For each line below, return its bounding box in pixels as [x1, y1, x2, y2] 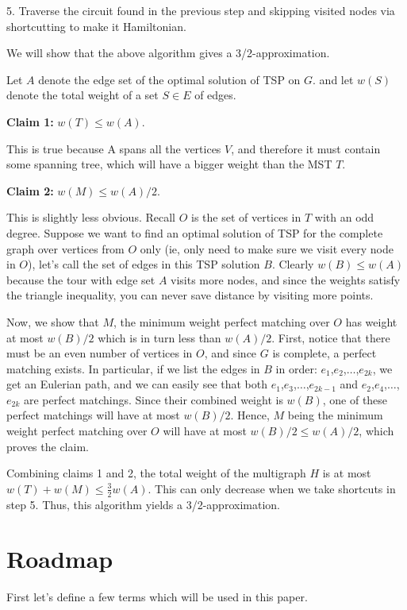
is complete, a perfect [272, 345, 377, 361]
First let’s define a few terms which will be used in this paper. [6, 589, 308, 605]
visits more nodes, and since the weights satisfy [171, 271, 401, 288]
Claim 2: [6, 182, 54, 199]
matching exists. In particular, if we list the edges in [6, 360, 260, 376]
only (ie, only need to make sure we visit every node [140, 240, 394, 257]
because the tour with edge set [6, 271, 156, 288]
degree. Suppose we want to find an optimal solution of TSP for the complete [6, 224, 383, 241]
